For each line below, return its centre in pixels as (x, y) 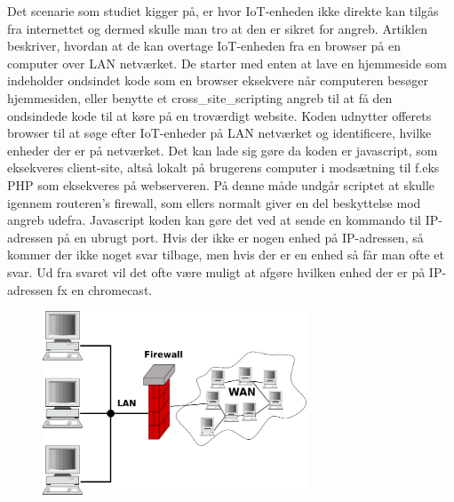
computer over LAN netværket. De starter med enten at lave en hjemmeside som (227, 63)
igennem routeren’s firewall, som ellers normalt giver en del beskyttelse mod (214, 202)
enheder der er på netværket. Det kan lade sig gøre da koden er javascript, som (223, 150)
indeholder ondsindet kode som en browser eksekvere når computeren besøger (218, 80)
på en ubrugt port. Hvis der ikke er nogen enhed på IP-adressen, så (240, 237)
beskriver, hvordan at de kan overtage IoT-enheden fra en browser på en (204, 46)
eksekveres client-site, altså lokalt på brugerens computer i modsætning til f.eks (223, 167)
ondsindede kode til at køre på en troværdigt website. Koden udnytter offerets (219, 115)
